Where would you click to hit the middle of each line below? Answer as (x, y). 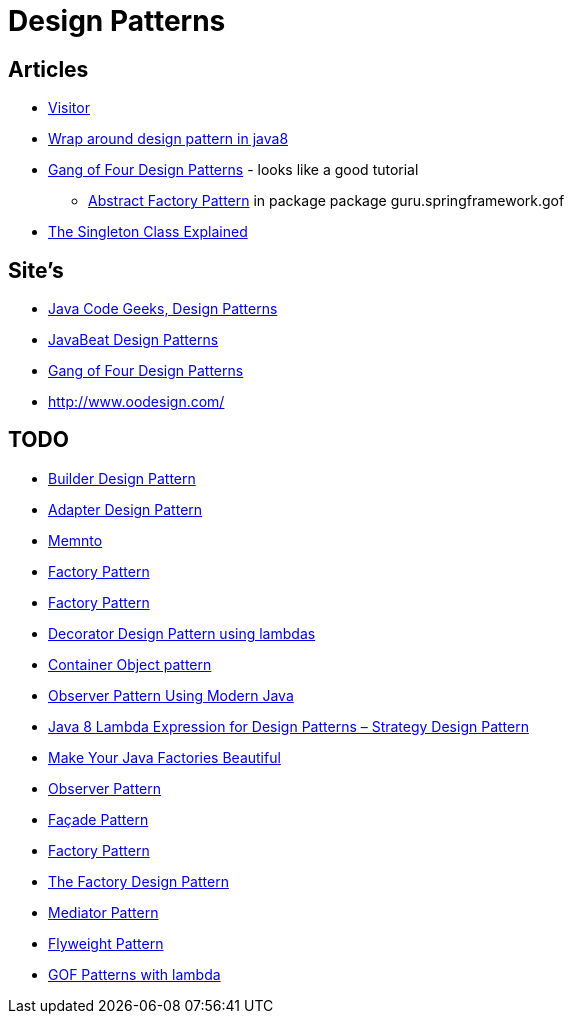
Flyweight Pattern (106, 943)
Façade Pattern (98, 819)
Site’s (36, 270)
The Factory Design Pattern (138, 881)
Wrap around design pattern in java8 (168, 139)
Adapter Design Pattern (125, 509)
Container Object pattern (130, 664)
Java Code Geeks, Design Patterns (163, 309)
